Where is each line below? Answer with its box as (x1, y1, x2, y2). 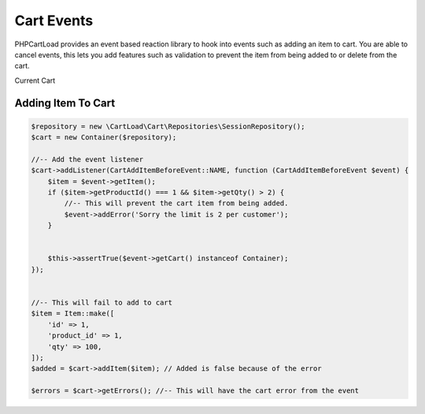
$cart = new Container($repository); (31, 133, 177, 142)
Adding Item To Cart (14, 96, 116, 109)
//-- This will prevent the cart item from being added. (64, 199, 289, 208)
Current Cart (14, 76, 56, 85)
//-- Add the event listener (31, 154, 144, 164)
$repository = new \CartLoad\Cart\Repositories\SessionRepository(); (31, 122, 305, 131)
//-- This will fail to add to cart (31, 298, 173, 307)
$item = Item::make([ (31, 309, 115, 318)
